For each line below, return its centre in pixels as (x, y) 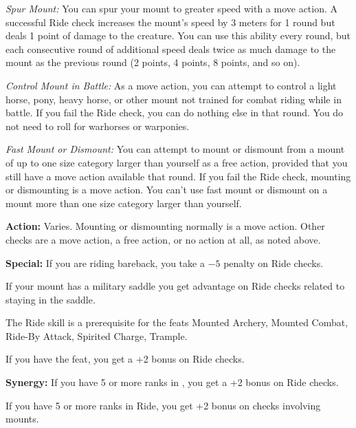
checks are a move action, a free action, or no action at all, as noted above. (163, 239)
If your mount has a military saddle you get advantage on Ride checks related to (175, 286)
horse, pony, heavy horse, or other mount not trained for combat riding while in (174, 99)
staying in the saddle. (51, 299)
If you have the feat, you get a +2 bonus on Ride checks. (125, 359)
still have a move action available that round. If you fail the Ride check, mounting (178, 176)
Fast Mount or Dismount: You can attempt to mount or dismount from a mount (175, 149)
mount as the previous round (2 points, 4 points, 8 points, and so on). (153, 62)
